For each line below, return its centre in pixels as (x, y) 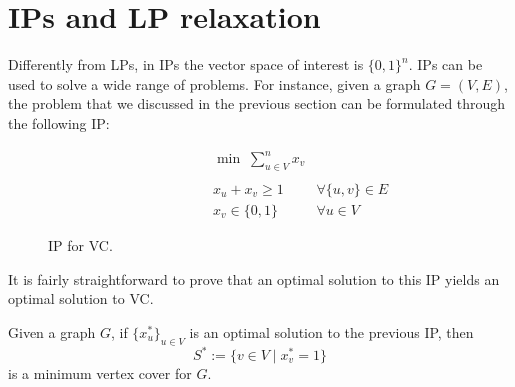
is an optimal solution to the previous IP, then (331, 331)
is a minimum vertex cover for (100, 373)
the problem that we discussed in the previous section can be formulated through (257, 103)
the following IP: (59, 122)
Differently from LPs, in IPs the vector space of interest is (186, 64)
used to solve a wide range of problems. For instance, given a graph (214, 83)
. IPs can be (445, 64)
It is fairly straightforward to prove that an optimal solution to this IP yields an (254, 278)
